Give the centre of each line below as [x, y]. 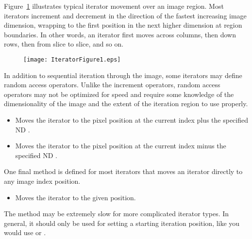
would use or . [25, 232]
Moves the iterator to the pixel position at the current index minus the [121, 146]
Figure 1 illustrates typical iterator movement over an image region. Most [114, 6]
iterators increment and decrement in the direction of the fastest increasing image [125, 15]
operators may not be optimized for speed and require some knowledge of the [119, 94]
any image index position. [42, 181]
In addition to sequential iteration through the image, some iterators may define [123, 75]
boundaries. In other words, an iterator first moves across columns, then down [120, 34]
